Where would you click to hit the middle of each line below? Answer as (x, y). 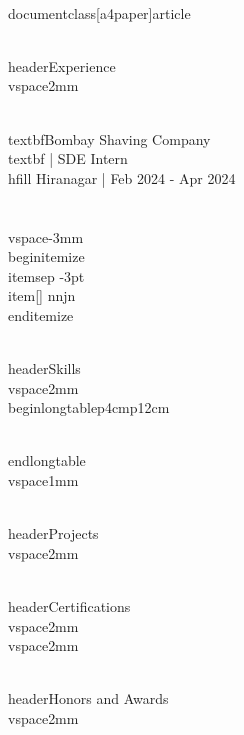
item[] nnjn (42, 295)
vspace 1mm (43, 480)
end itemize (41, 314)
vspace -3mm (46, 236)
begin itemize (46, 256)
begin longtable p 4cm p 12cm (89, 407)
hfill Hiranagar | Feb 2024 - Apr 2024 (122, 177)
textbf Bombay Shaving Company (109, 138)
